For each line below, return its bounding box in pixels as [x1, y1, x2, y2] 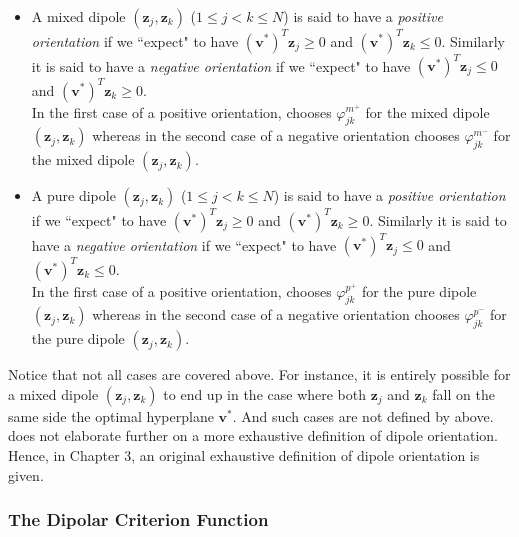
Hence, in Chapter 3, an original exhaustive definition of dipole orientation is [8, 444, 480, 465]
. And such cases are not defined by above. [232, 405, 494, 426]
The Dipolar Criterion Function [8, 507, 269, 532]
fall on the [432, 383, 495, 404]
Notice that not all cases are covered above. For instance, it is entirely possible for [8, 364, 511, 385]
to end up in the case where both [163, 383, 367, 404]
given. [8, 464, 44, 485]
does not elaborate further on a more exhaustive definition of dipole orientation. [8, 425, 499, 446]
